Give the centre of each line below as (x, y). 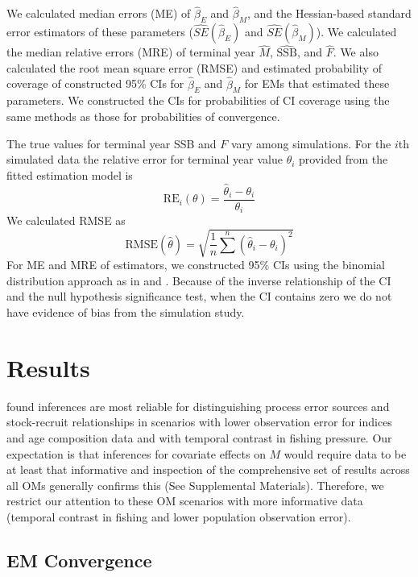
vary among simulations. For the (311, 143)
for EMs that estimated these (317, 83)
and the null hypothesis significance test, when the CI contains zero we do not (199, 296)
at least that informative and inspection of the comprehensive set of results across (208, 469)
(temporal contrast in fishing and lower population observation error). (179, 516)
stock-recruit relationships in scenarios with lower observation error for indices (199, 422)
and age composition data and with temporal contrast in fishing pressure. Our (199, 437)
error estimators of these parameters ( (100, 32)
